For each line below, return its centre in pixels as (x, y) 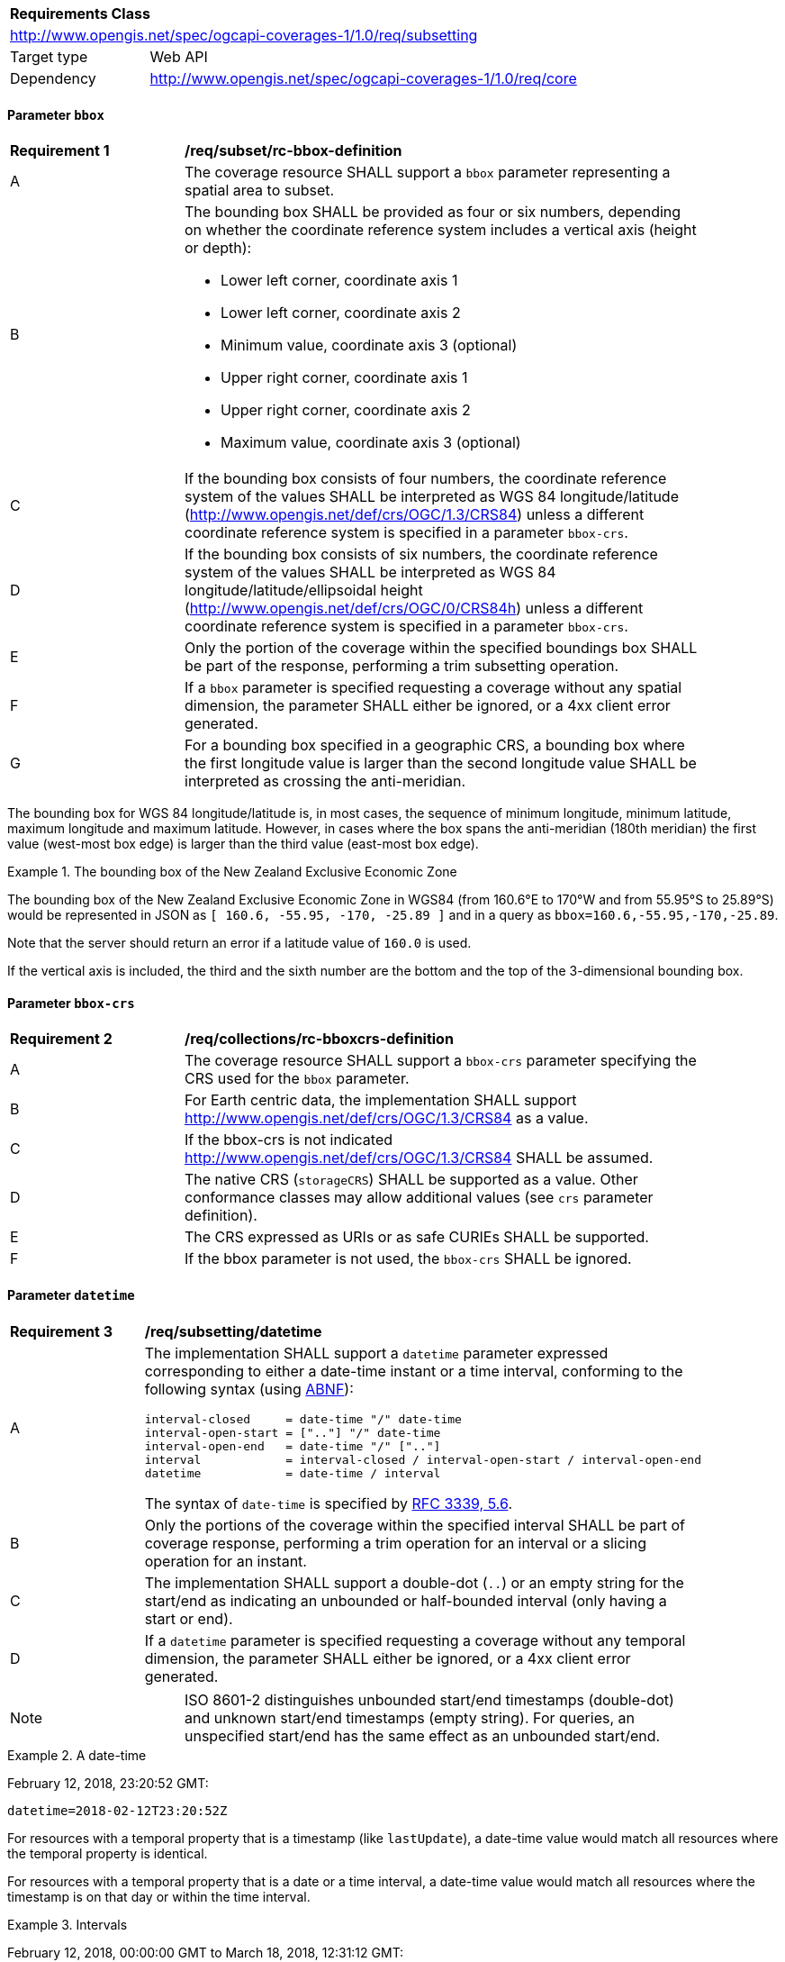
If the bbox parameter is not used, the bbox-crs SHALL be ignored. (408, 1259)
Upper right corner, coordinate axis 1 (344, 378)
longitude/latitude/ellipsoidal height (304, 590)
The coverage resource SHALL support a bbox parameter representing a (428, 173)
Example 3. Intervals (68, 1924)
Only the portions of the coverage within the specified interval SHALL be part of (415, 1525)
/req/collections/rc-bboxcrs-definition (319, 1039)
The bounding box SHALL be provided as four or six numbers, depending (433, 212)
